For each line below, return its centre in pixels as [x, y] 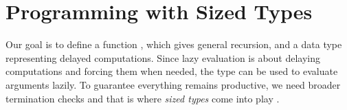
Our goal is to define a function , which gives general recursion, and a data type [174, 44]
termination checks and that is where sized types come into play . [143, 98]
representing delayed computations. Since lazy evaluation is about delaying [163, 57]
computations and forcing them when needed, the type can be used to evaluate [172, 71]
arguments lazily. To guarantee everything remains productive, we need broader [173, 84]
